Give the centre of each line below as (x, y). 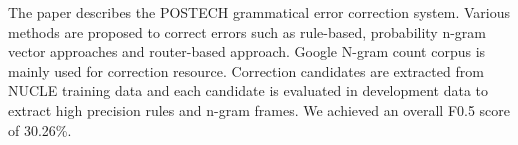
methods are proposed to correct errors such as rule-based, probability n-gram (247, 31)
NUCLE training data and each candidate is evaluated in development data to (248, 90)
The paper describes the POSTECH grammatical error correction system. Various (259, 12)
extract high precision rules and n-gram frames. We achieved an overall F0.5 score (259, 109)
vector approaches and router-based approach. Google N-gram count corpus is (247, 51)
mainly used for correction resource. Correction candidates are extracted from (246, 70)
